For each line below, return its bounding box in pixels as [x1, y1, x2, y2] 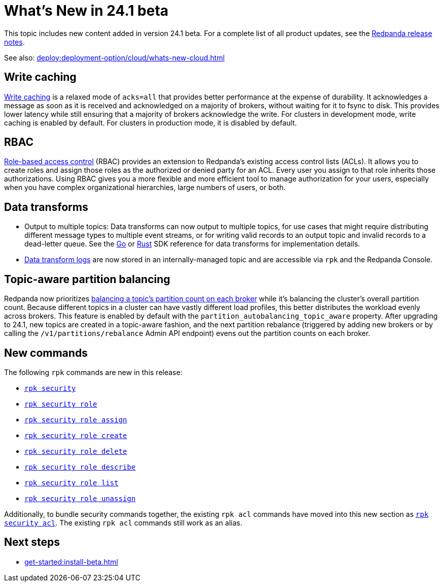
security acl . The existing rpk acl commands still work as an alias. [4, 518, 243, 527]
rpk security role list [24, 478, 119, 487]
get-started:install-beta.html [24, 557, 118, 566]
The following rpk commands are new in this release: [4, 367, 183, 377]
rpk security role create [24, 431, 127, 440]
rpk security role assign [24, 415, 127, 424]
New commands [4, 346, 88, 359]
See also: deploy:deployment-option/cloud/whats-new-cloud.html [4, 53, 225, 62]
